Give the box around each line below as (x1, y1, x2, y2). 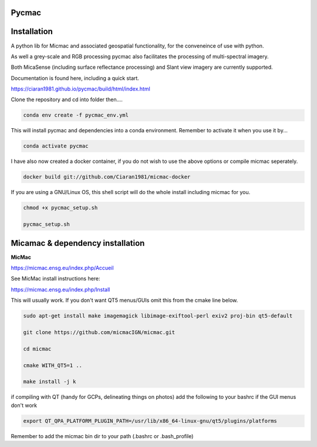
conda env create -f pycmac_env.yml (23, 112, 129, 119)
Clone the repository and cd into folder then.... (11, 96, 123, 103)
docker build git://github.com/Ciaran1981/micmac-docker (23, 174, 191, 181)
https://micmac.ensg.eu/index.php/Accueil (11, 265, 114, 272)
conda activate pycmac (23, 143, 89, 149)
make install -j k (23, 378, 76, 385)
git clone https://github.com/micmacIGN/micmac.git (23, 329, 176, 335)
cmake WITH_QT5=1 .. (23, 362, 82, 369)
